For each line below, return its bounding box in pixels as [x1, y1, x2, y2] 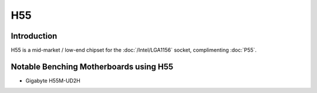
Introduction [11, 31, 58, 41]
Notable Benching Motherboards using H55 [11, 61, 174, 71]
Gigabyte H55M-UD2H [25, 77, 80, 84]
